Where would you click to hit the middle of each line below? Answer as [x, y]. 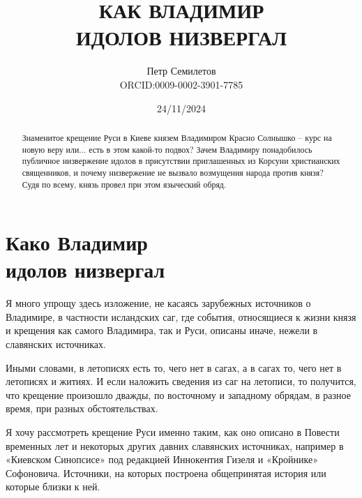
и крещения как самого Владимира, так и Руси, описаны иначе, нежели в [162, 330]
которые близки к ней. [53, 486]
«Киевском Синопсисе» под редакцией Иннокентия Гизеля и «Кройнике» [162, 459]
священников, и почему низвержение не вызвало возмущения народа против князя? [173, 172]
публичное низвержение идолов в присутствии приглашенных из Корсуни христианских [181, 161]
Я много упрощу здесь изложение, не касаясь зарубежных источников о [158, 303]
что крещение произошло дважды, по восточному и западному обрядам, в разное [178, 394]
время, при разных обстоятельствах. [82, 408]
